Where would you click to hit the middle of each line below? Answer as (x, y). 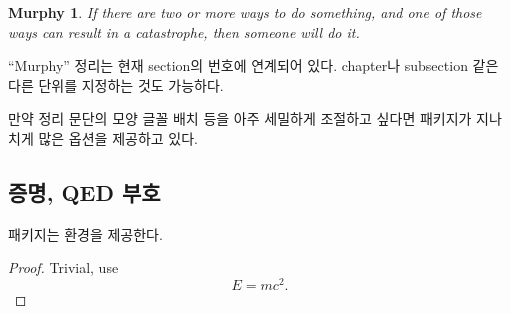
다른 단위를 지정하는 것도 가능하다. (116, 84)
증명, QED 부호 (84, 191)
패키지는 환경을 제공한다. (85, 233)
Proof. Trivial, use (63, 267)
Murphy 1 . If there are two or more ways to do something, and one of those (245, 12)
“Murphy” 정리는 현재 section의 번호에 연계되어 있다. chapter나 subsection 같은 (253, 65)
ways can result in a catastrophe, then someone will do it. (184, 31)
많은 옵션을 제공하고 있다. (118, 137)
